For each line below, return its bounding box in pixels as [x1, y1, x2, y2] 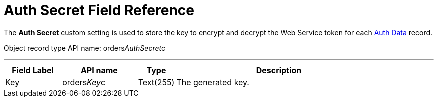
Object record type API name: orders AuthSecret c [4, 43, 166, 52]
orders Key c [62, 77, 106, 87]
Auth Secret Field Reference [4, 2, 194, 19]
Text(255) [138, 77, 175, 87]
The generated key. [176, 77, 249, 87]
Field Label [12, 65, 54, 75]
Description [256, 65, 302, 75]
